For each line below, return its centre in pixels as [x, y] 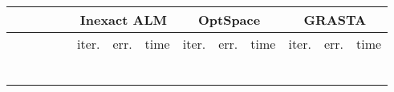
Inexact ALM [123, 20]
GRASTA [335, 20]
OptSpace [229, 20]
